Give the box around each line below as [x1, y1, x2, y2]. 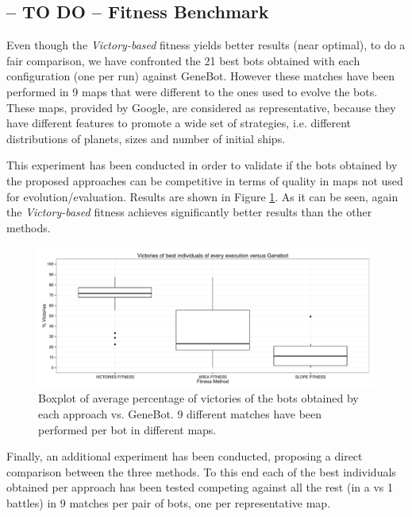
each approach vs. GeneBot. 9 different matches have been [38, 405, 322, 422]
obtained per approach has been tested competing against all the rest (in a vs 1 [6, 479, 393, 496]
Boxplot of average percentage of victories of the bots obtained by [38, 390, 359, 406]
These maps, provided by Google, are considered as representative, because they [6, 99, 396, 115]
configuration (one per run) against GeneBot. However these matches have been [6, 68, 395, 84]
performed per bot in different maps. [38, 421, 217, 437]
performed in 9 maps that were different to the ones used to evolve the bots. [6, 83, 378, 99]
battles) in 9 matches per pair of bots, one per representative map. [6, 494, 331, 511]
